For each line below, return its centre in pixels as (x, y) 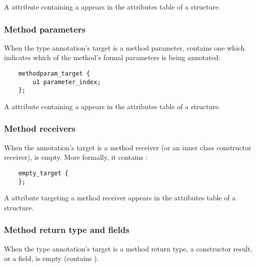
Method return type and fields (67, 230)
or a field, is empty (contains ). (51, 258)
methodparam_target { (54, 74)
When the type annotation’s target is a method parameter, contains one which (124, 47)
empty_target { (43, 173)
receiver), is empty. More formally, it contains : (76, 157)
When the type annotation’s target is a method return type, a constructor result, (128, 248)
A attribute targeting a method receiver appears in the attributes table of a (120, 198)
